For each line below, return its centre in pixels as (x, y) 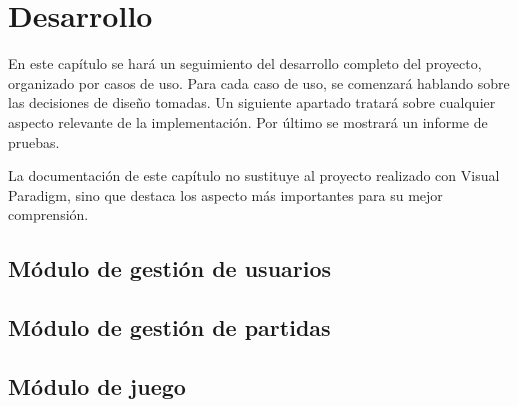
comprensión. (48, 214)
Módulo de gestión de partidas (169, 327)
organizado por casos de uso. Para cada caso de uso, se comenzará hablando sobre (259, 82)
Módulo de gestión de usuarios (170, 268)
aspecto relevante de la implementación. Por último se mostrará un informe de (248, 121)
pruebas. (34, 141)
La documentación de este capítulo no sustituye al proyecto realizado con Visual (254, 175)
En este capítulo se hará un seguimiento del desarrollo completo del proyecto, (245, 63)
